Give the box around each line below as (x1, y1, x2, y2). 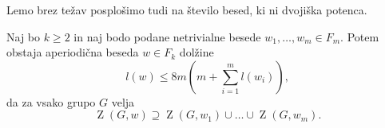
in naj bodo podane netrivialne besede (73, 28, 261, 45)
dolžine (179, 44, 214, 60)
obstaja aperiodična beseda (6, 44, 139, 60)
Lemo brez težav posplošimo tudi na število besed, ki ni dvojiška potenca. (6, 2, 367, 17)
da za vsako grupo (6, 93, 96, 110)
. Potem (340, 28, 379, 45)
